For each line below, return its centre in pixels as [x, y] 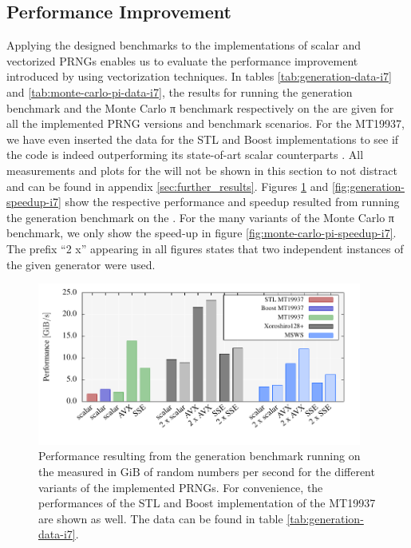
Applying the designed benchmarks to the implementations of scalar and [184, 45]
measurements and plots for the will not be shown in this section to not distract [202, 170]
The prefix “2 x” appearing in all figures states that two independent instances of [205, 248]
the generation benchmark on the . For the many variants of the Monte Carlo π [200, 217]
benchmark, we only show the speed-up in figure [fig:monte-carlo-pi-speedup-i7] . [202, 233]
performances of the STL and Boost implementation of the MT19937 [207, 503]
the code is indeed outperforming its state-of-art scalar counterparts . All [185, 155]
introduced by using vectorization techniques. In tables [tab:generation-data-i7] [200, 76]
